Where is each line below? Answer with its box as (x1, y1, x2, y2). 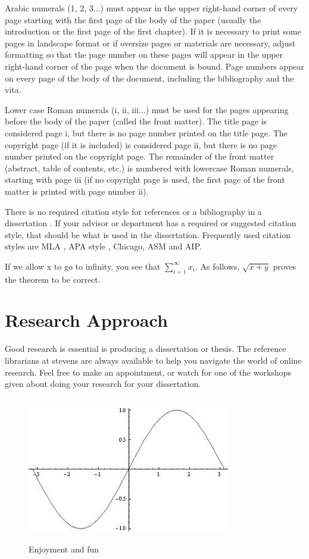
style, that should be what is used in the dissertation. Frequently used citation (5, 228, 291, 241)
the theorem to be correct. (5, 273, 101, 285)
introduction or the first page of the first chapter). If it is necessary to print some (5, 25, 301, 38)
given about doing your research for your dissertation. (5, 377, 201, 390)
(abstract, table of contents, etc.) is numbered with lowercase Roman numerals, (5, 161, 294, 174)
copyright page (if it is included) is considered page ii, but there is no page (5, 138, 277, 151)
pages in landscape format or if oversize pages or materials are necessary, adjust (5, 36, 296, 49)
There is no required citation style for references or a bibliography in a (5, 205, 262, 217)
